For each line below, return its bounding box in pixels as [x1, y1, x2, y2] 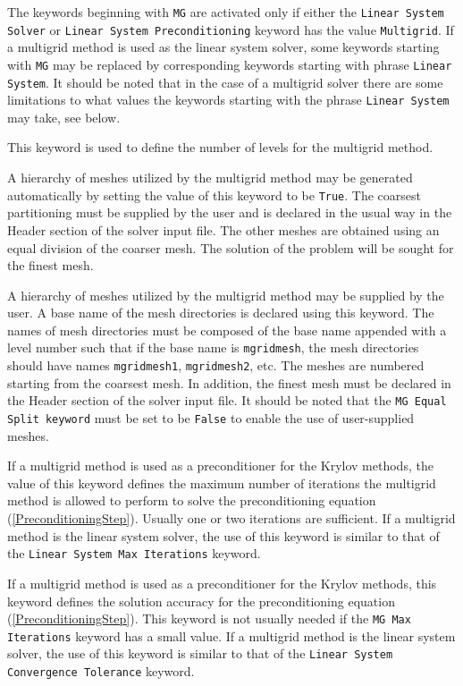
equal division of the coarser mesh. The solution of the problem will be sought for [7, 238, 454, 257]
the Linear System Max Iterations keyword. [7, 544, 261, 563]
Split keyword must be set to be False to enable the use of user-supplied [7, 409, 415, 428]
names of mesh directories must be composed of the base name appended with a [7, 320, 447, 339]
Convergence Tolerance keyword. [7, 662, 195, 681]
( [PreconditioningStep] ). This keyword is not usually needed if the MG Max [7, 609, 411, 628]
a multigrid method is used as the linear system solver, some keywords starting [7, 38, 440, 56]
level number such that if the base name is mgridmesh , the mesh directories [7, 338, 419, 357]
